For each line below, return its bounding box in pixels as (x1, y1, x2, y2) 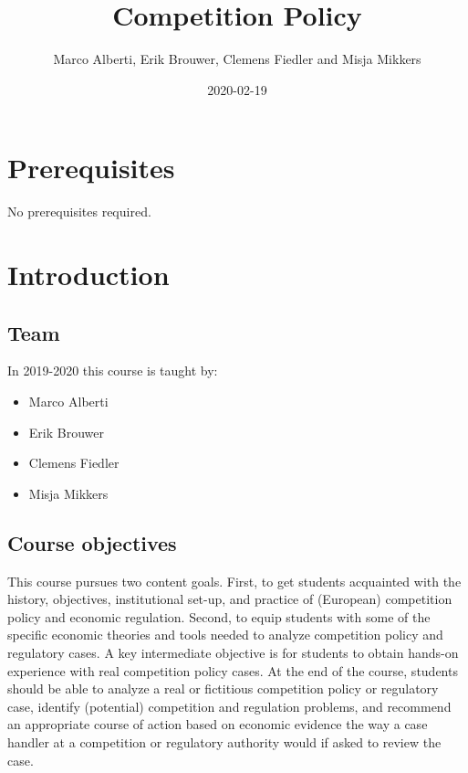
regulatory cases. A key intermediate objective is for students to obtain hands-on (7, 642, 459, 662)
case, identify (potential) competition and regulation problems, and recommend (7, 696, 452, 715)
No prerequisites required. (7, 202, 151, 221)
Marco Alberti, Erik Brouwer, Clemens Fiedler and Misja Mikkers (53, 49, 421, 69)
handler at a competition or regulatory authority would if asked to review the (7, 732, 442, 751)
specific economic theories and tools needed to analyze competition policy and (7, 625, 443, 644)
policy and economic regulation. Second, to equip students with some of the (7, 607, 431, 626)
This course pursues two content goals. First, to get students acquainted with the (7, 571, 462, 590)
